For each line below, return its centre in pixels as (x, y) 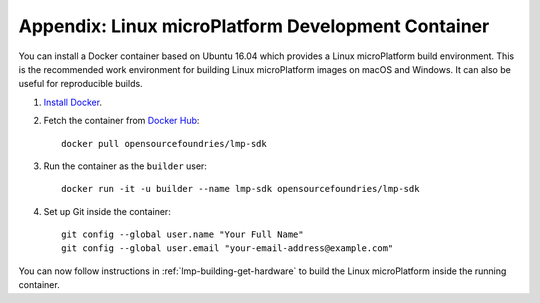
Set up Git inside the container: (107, 211)
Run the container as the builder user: (125, 166)
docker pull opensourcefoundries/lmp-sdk (164, 143)
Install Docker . (73, 102)
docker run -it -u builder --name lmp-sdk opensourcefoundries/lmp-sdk (240, 189)
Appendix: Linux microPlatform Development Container (254, 26)
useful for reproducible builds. (81, 84)
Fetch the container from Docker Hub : (121, 121)
